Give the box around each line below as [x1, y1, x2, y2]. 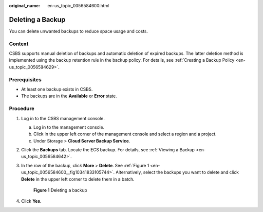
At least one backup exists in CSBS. [21, 86, 93, 92]
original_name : [9, 3, 40, 8]
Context [9, 40, 29, 47]
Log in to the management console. [33, 124, 105, 130]
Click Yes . [21, 198, 41, 204]
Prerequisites [9, 76, 41, 83]
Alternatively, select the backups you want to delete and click [115, 169, 239, 175]
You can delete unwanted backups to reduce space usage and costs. [9, 28, 148, 34]
